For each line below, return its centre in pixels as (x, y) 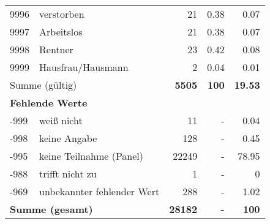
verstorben (62, 14)
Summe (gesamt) (51, 209)
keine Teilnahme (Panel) (92, 156)
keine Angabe (68, 138)
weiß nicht (61, 120)
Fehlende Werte (49, 103)
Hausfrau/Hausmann (84, 67)
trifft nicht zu (68, 174)
